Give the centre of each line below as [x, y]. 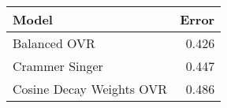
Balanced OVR [54, 43]
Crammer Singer [58, 66]
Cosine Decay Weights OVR [90, 89]
